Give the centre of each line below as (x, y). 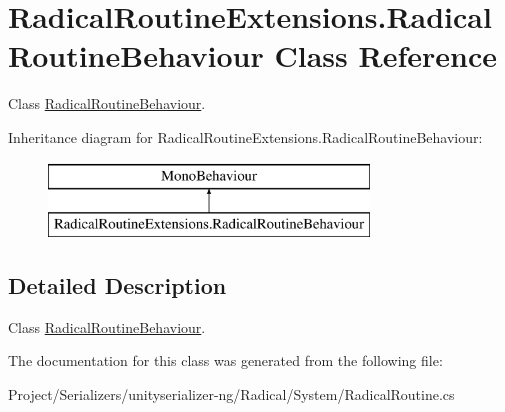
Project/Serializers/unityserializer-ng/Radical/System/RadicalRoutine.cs (231, 394)
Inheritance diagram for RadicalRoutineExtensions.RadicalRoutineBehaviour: (245, 136)
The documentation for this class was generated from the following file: (225, 360)
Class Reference (385, 55)
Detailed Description (117, 285)
